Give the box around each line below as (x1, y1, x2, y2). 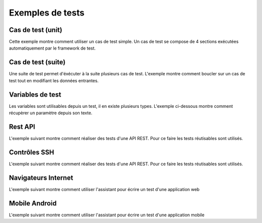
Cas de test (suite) (9, 58, 65, 67)
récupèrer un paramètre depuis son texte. (9, 110, 93, 116)
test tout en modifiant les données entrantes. (9, 78, 99, 84)
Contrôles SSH (9, 148, 54, 156)
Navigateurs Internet (9, 173, 73, 182)
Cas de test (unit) (9, 26, 63, 34)
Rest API (9, 122, 35, 131)
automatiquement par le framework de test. (9, 45, 96, 51)
